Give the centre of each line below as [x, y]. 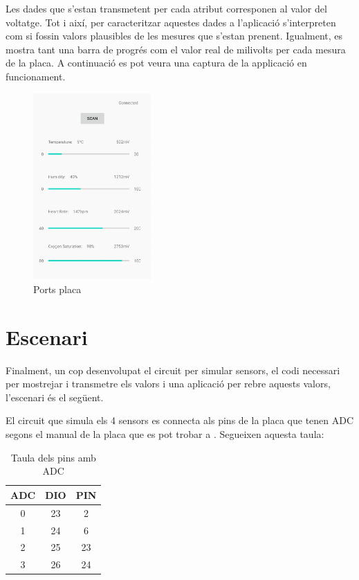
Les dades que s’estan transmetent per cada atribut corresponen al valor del [166, 8]
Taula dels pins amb [53, 457]
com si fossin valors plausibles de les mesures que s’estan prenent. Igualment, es [174, 36]
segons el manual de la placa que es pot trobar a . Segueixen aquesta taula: [165, 434]
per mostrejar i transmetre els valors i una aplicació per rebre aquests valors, [168, 384]
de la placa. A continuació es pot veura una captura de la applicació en [156, 63]
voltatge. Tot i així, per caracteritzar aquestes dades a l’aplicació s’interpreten [171, 22]
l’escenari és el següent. [55, 397]
